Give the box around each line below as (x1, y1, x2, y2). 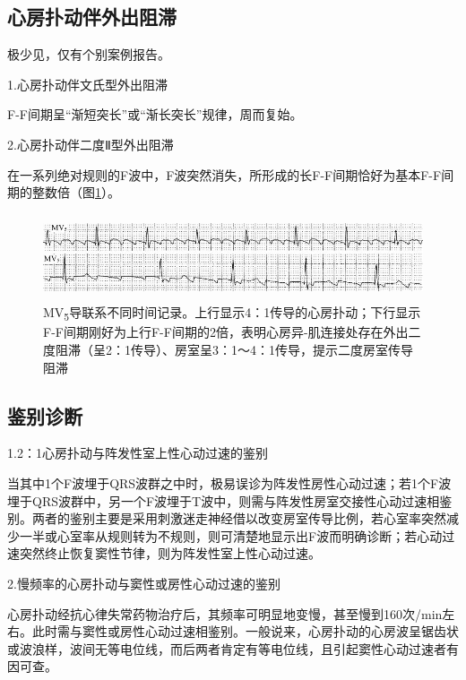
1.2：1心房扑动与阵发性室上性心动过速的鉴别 (7, 443, 268, 462)
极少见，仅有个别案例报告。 (7, 45, 170, 64)
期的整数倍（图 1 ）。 (7, 183, 120, 202)
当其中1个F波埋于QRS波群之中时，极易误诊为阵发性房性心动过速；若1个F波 (7, 474, 452, 493)
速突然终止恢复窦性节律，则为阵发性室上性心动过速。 (7, 544, 321, 563)
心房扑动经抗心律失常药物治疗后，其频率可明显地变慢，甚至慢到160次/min (7, 604, 443, 623)
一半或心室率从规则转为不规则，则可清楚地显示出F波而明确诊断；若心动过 (19, 526, 455, 545)
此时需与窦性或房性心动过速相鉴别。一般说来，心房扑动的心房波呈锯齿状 (31, 622, 459, 641)
